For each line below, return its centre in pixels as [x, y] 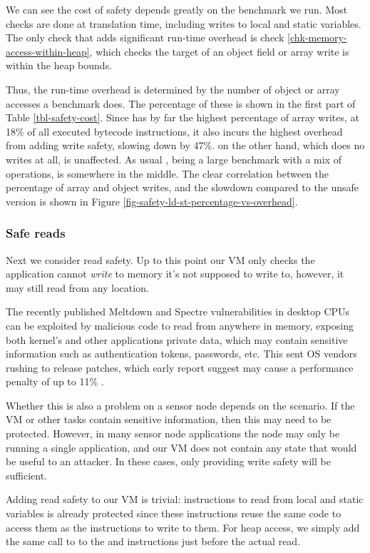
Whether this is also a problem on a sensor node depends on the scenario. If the [180, 405]
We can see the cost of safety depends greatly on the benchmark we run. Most [177, 9]
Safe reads [36, 233]
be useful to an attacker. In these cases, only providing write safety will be [168, 461]
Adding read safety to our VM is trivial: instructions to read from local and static [185, 499]
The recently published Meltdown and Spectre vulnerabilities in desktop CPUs [178, 311]
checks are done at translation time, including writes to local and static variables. [184, 23]
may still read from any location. [77, 287]
